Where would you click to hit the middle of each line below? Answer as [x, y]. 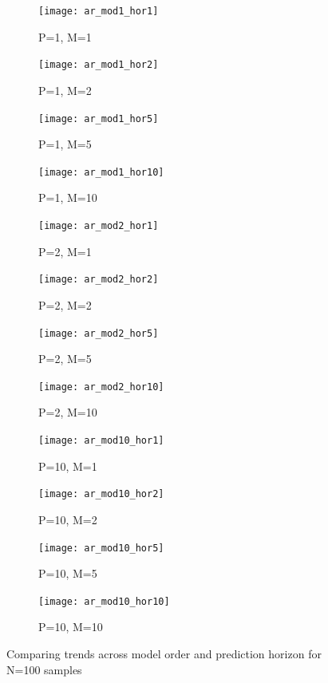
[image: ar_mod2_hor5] [99, 333]
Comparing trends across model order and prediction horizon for [164, 653]
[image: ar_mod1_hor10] [101, 172]
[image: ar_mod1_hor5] [99, 118]
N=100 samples [44, 669]
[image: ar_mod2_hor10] [101, 387]
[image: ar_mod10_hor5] [101, 548]
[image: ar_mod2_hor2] [99, 280]
